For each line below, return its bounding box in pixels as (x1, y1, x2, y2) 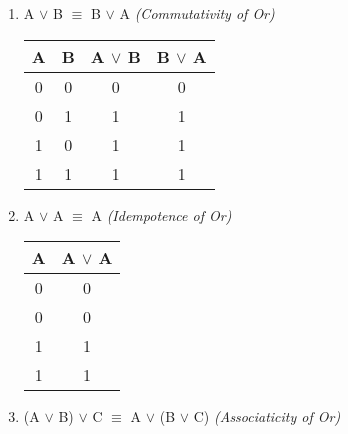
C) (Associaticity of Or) (193, 406, 341, 427)
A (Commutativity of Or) (119, 3, 275, 23)
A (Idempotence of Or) (91, 204, 232, 225)
